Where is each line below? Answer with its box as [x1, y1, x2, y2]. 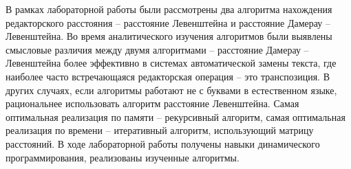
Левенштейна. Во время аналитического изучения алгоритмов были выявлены [6, 29, 332, 43]
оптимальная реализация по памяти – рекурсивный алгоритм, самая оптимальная [6, 109, 345, 124]
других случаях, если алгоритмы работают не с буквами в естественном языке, [6, 82, 337, 97]
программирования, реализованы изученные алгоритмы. [6, 150, 240, 164]
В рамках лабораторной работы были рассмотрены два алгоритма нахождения [6, 2, 332, 16]
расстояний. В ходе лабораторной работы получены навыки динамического [6, 136, 320, 150]
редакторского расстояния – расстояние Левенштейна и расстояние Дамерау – [6, 15, 330, 30]
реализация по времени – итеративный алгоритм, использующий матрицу [6, 123, 314, 137]
